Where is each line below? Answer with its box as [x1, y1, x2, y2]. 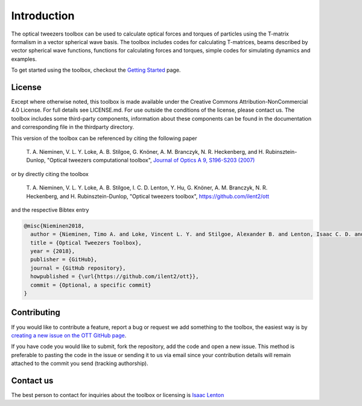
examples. [11, 55, 37, 63]
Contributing [11, 308, 60, 318]
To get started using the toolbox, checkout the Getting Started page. [11, 66, 181, 74]
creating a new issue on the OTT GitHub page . [11, 332, 127, 339]
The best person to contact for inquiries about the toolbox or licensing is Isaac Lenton [11, 392, 224, 398]
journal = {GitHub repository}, [30, 264, 126, 271]
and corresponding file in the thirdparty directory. [11, 124, 135, 131]
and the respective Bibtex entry [11, 206, 89, 214]
